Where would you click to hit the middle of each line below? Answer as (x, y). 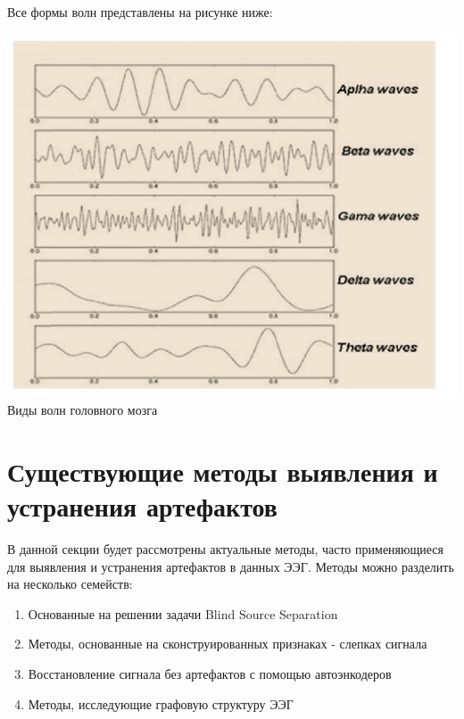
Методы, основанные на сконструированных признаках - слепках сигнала (228, 644)
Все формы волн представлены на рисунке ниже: (140, 12)
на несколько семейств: (70, 584)
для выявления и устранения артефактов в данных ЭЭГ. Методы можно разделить (231, 566)
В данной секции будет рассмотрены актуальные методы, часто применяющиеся (225, 549)
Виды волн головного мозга (83, 410)
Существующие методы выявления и (223, 471)
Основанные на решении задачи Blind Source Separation (183, 613)
